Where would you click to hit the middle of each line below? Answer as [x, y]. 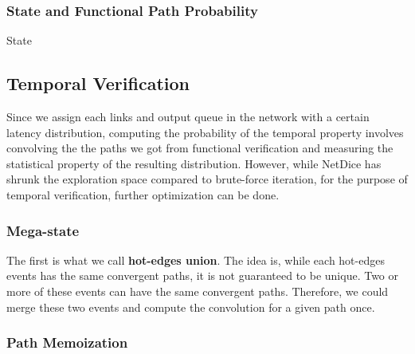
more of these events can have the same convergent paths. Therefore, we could [198, 291]
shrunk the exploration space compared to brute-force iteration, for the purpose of [207, 179]
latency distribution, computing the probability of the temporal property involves [205, 132]
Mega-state [43, 230]
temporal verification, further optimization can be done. [143, 194]
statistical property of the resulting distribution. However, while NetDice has [194, 163]
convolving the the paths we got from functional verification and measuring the [200, 148]
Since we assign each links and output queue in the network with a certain [188, 117]
